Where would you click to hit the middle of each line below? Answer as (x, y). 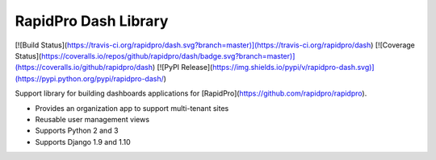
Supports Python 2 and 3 (77, 131)
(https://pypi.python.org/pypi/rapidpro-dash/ (90, 78)
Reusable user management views (92, 119)
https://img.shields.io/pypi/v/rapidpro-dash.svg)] (293, 68)
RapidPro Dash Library (92, 21)
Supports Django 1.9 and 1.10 (83, 142)
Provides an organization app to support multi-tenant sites (132, 108)
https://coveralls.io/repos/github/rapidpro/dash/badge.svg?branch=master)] (168, 55)
